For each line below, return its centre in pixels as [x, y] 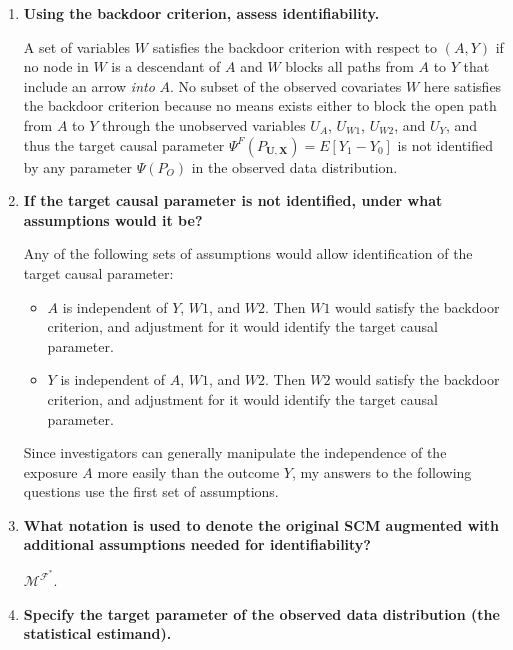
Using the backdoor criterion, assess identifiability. [201, 13]
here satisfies [462, 85]
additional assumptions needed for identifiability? [197, 544]
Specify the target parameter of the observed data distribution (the [261, 613]
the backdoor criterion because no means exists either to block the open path [260, 105]
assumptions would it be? [113, 219]
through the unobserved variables [203, 124]
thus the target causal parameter [124, 144]
